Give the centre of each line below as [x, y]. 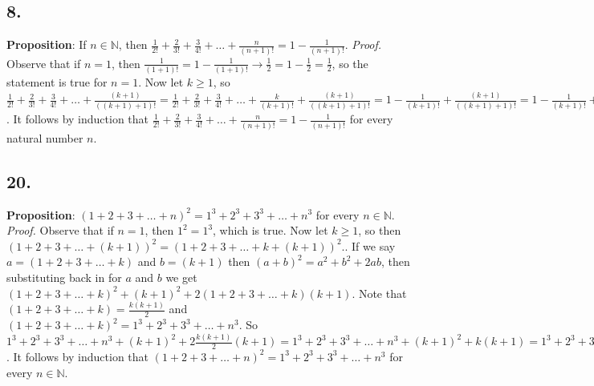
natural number [45, 137]
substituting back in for [64, 277]
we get [181, 277]
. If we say [370, 245]
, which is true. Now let [271, 230]
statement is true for [57, 81]
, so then [380, 230]
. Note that [379, 293]
